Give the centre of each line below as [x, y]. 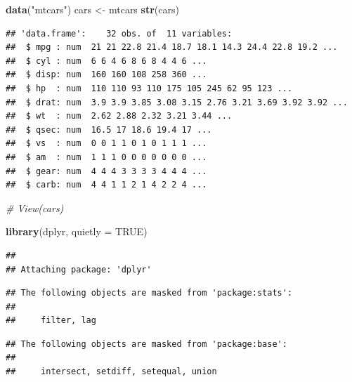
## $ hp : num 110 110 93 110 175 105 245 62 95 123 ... [149, 88]
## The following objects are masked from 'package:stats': [149, 293]
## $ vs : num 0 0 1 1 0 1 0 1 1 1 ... [106, 144]
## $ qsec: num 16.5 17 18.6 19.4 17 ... [109, 130]
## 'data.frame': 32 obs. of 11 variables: [119, 33]
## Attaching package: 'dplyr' [79, 269]
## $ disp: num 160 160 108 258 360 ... [106, 75]
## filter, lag [51, 321]
